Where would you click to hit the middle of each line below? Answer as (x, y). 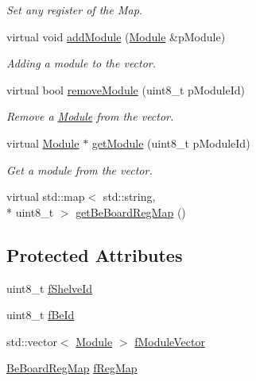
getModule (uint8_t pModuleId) (171, 142)
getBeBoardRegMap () (131, 212)
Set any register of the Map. (75, 10)
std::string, (129, 196)
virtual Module (43, 142)
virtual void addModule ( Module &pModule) (116, 36)
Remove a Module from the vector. (90, 116)
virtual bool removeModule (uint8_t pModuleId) (126, 89)
